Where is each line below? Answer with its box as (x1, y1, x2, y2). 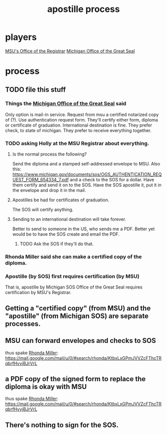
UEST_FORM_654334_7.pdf (12, 177, 69, 183)
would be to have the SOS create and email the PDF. (12, 231, 120, 237)
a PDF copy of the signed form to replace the (5, 375, 146, 383)
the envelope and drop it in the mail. (12, 187, 86, 193)
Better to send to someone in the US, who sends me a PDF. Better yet (12, 226, 155, 232)
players (5, 31, 37, 43)
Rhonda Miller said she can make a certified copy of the (5, 253, 142, 260)
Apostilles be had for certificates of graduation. (12, 197, 109, 203)
